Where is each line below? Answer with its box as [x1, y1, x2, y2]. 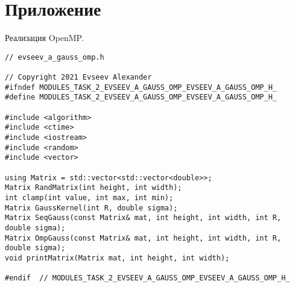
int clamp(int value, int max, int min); [5, 193, 174, 202]
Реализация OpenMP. [5, 31, 84, 44]
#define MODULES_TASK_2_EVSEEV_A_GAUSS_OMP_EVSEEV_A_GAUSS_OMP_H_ [5, 93, 278, 102]
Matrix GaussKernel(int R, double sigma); [5, 203, 178, 212]
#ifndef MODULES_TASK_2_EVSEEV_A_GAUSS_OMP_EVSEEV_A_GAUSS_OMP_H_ [5, 83, 278, 92]
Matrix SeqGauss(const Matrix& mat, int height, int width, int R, [5, 213, 282, 222]
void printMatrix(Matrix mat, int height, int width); [5, 253, 230, 262]
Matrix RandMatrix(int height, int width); [5, 183, 182, 192]
